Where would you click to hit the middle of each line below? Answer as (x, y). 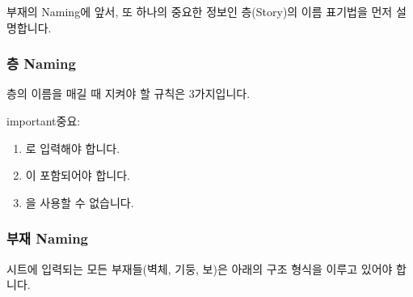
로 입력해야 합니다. (73, 148)
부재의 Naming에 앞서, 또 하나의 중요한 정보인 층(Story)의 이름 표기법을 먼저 (200, 11)
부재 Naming (47, 238)
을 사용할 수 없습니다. (80, 202)
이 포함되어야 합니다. (78, 175)
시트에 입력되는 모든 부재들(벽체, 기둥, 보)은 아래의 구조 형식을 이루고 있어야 (200, 268)
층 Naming (41, 64)
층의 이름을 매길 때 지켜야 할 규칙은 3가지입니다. (129, 93)
